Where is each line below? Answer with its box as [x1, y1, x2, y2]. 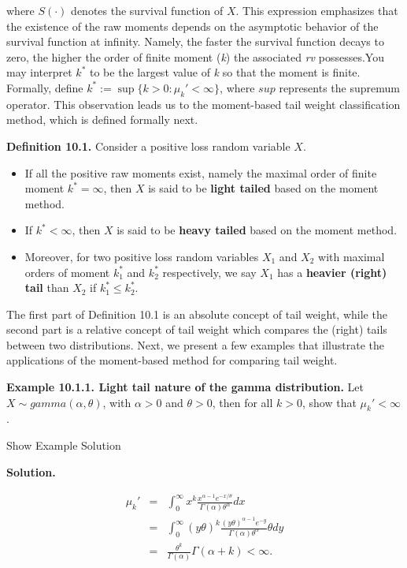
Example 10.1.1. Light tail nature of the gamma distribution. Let [6, 379, 364, 395]
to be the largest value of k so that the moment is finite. [90, 64, 361, 80]
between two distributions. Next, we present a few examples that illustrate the [6, 336, 384, 353]
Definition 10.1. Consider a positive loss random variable [6, 137, 290, 154]
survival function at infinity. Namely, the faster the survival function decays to [6, 33, 384, 50]
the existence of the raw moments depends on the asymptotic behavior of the [6, 17, 379, 34]
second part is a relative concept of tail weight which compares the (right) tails [6, 321, 387, 338]
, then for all [212, 394, 273, 410]
